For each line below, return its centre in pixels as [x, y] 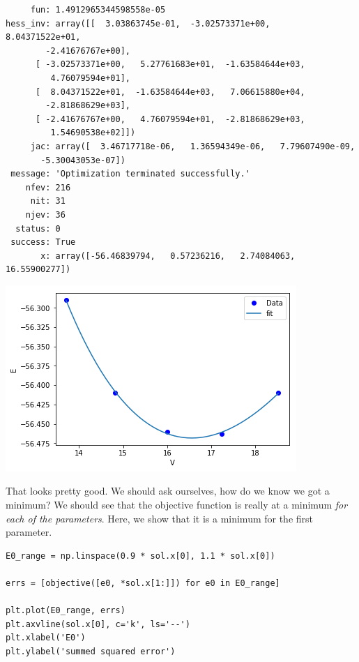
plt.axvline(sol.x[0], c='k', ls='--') [98, 624]
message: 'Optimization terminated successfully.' [130, 174]
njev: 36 [45, 215]
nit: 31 [48, 201]
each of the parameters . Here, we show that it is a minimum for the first [160, 518]
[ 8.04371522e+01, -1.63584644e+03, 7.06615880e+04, [170, 92]
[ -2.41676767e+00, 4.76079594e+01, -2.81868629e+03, [170, 119]
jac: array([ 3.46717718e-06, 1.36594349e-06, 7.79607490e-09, [193, 146]
